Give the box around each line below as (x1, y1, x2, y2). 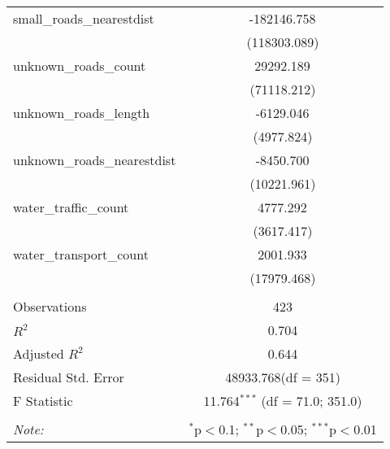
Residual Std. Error (13, 368, 124, 386)
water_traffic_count (13, 198, 129, 216)
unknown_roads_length (13, 103, 150, 122)
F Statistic (13, 391, 73, 410)
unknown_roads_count (13, 56, 146, 75)
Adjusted (13, 344, 64, 363)
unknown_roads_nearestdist (13, 150, 176, 169)
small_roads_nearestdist (13, 9, 154, 28)
